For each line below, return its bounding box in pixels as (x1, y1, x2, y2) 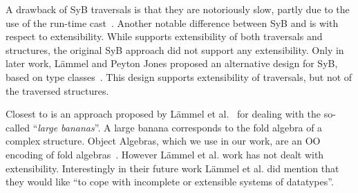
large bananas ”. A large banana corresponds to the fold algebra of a (37, 120, 323, 134)
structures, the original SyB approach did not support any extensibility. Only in (6, 42, 344, 57)
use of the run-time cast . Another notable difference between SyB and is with (6, 15, 339, 30)
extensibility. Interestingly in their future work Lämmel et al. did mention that (6, 160, 339, 175)
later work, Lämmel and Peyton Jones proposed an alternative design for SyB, (6, 56, 338, 71)
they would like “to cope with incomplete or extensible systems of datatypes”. (6, 174, 334, 189)
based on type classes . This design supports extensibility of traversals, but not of (6, 69, 352, 84)
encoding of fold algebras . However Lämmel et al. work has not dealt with (6, 147, 324, 161)
